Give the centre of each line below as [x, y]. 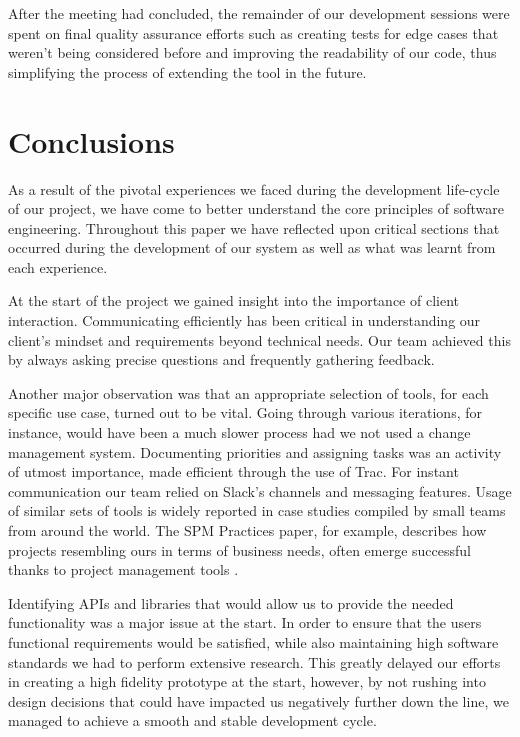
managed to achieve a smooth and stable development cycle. [192, 720]
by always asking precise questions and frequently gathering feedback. [221, 359]
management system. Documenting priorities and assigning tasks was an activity [255, 451]
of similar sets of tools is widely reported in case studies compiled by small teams [257, 510]
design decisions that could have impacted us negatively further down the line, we [258, 700]
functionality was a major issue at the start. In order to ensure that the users [245, 622]
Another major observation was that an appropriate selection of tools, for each [248, 392]
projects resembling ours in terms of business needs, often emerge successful [239, 549]
